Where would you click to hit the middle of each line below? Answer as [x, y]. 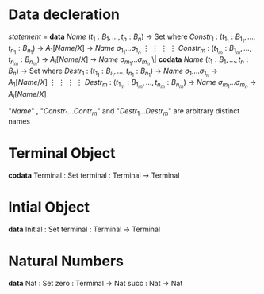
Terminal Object [62, 153]
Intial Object [49, 207]
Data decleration [64, 15]
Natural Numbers [66, 261]
